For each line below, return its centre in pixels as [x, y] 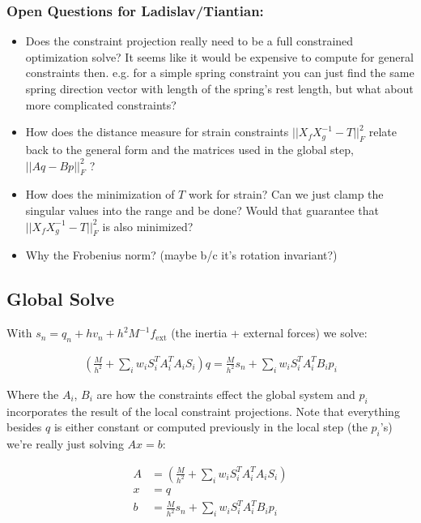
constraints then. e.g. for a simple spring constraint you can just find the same [220, 73]
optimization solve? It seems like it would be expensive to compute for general [219, 56]
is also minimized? [148, 226]
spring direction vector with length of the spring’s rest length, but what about [219, 88]
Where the [33, 394]
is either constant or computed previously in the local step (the [210, 427]
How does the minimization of [100, 194]
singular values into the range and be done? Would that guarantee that [202, 210]
